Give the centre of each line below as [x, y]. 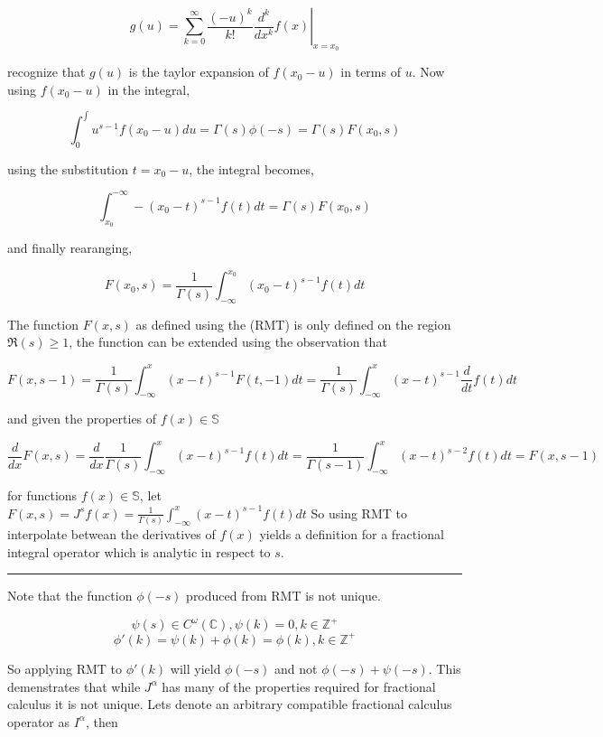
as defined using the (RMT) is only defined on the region [293, 324]
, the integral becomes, [251, 168]
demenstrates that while [74, 686]
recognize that [46, 72]
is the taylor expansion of [199, 72]
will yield [195, 668]
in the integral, [149, 89]
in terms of [371, 72]
